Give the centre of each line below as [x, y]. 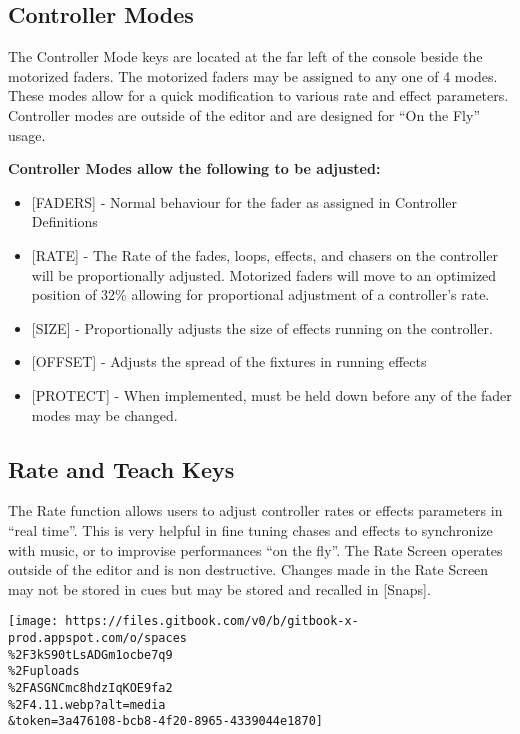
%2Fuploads [44, 671]
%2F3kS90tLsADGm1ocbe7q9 [90, 654]
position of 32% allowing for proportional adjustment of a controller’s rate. [260, 294]
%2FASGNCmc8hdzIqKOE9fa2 [90, 687]
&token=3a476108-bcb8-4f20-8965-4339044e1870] [165, 721]
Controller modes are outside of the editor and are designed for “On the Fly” [244, 114]
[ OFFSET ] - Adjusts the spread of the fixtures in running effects [229, 361]
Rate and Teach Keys [121, 468]
